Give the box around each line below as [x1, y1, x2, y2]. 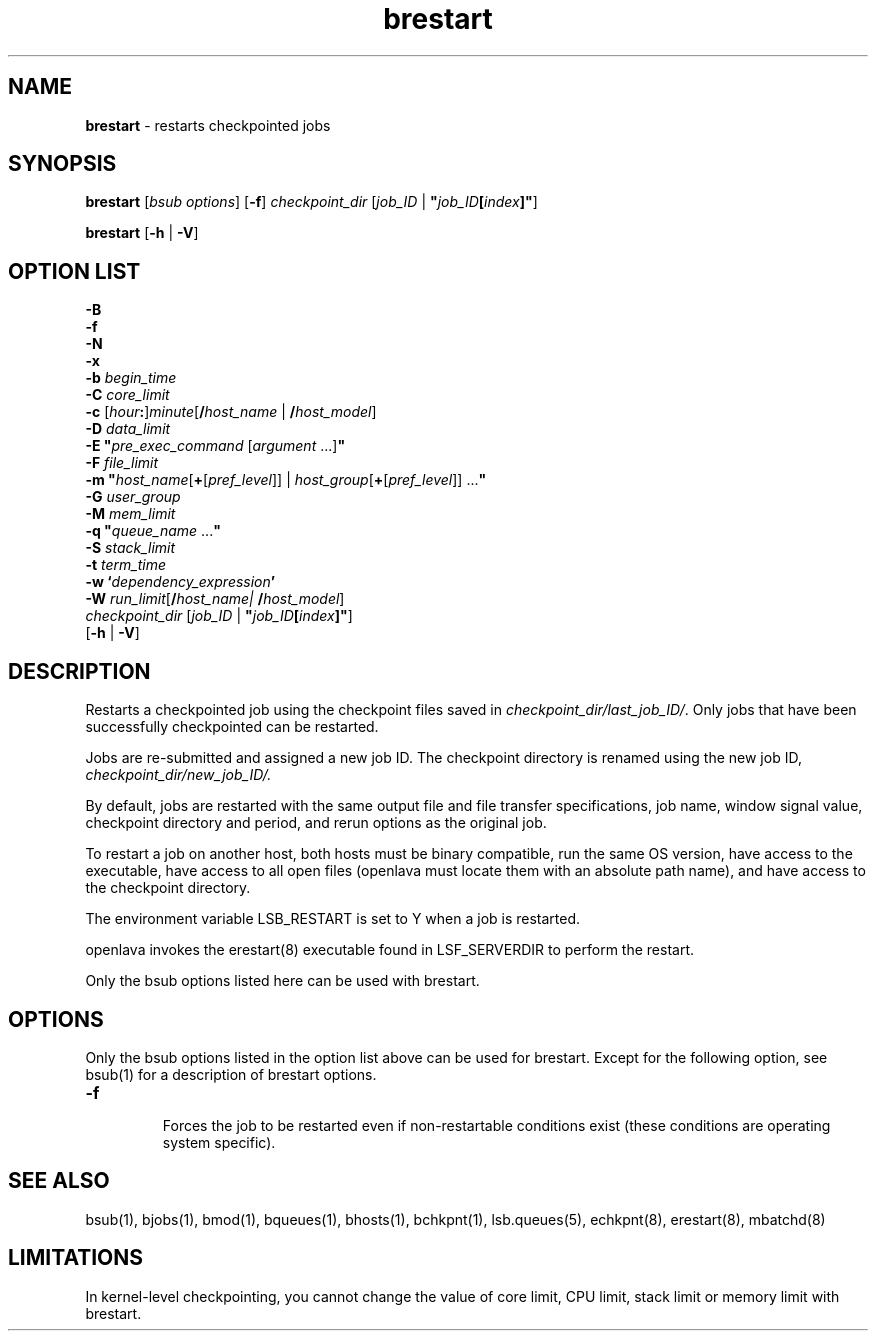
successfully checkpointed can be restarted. [85, 718, 379, 736]
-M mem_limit [85, 505, 176, 523]
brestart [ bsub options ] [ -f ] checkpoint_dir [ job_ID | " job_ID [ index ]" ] [85, 193, 538, 211]
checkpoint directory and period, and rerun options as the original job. [85, 814, 547, 832]
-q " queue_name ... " [85, 522, 221, 540]
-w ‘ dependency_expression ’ [85, 573, 276, 591]
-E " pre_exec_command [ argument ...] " [85, 437, 346, 455]
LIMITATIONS [8, 1245, 144, 1271]
